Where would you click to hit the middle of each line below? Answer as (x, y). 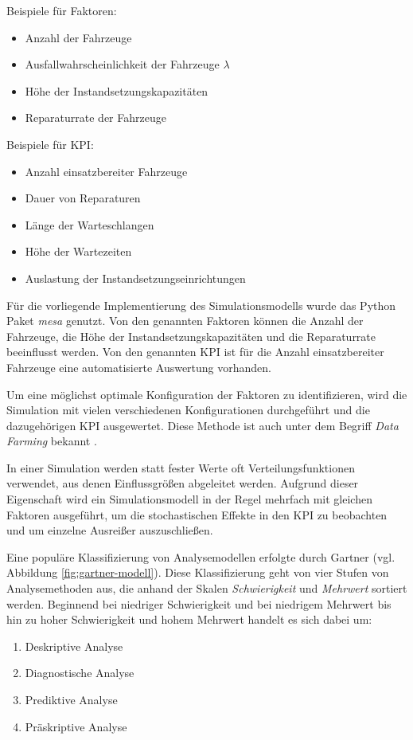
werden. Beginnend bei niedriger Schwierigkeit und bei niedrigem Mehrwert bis (199, 603)
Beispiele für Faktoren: (62, 10)
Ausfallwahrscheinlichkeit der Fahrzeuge (122, 64)
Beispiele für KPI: (50, 144)
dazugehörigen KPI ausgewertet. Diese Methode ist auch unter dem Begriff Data (203, 425)
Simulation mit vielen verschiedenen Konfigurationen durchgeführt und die (188, 410)
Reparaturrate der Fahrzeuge (95, 117)
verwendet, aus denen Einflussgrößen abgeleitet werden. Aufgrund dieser (183, 483)
